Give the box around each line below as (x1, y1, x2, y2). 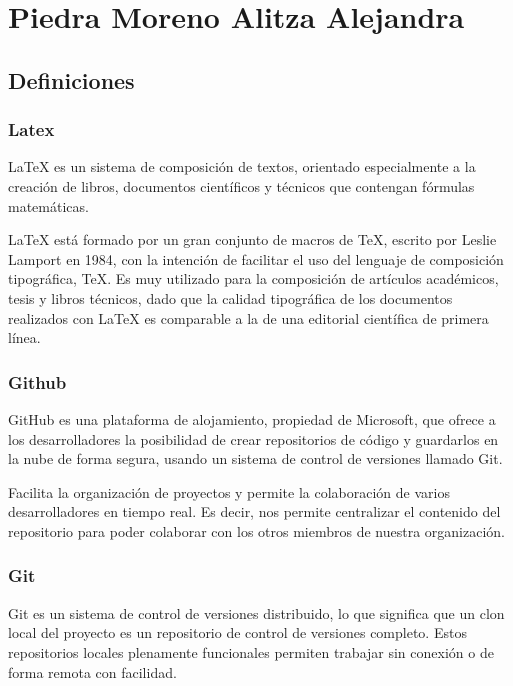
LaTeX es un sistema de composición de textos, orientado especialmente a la (8, 156, 476, 177)
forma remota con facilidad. (8, 661, 177, 682)
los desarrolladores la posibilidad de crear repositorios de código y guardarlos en (8, 428, 499, 449)
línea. (8, 327, 41, 348)
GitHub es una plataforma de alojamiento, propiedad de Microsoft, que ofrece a (8, 408, 496, 429)
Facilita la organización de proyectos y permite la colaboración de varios (8, 481, 450, 502)
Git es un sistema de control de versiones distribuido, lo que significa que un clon (8, 602, 505, 623)
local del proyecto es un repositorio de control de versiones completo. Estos (8, 622, 467, 643)
